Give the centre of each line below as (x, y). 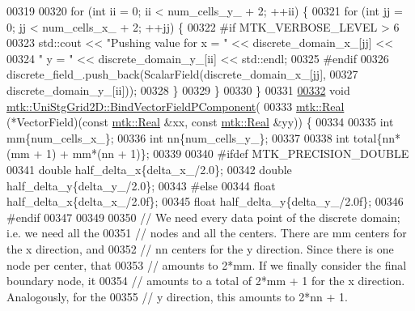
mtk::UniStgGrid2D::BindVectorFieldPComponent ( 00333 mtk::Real (176, 106)
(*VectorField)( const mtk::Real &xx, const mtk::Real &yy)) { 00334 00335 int (200, 122)
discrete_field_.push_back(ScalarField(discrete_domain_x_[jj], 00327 (182, 74)
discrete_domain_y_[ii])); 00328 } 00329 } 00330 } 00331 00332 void (178, 89)
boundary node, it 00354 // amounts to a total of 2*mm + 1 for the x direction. (206, 281)
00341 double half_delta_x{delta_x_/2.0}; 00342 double (149, 169)
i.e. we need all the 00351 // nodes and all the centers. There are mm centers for (207, 233)
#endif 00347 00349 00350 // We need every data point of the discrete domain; (203, 217)
